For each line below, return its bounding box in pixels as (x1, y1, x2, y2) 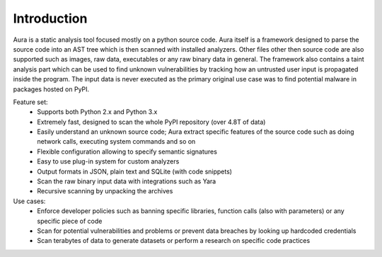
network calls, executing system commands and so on (37, 137, 196, 146)
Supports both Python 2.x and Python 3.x (37, 108, 158, 116)
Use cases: (13, 197, 46, 205)
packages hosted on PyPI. (13, 85, 90, 93)
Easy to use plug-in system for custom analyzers (37, 157, 180, 166)
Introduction (13, 11, 88, 26)
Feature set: (13, 98, 49, 106)
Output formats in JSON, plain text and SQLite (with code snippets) (37, 167, 233, 176)
